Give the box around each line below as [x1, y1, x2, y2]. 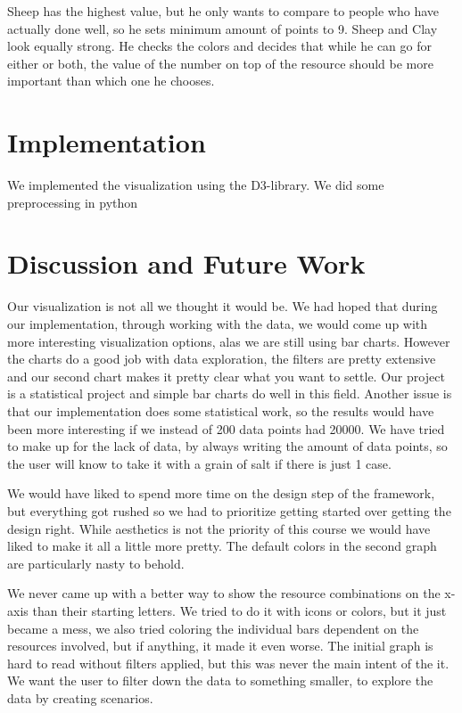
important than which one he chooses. [7, 71, 215, 90]
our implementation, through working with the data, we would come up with [7, 315, 428, 332]
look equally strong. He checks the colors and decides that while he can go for [7, 37, 432, 55]
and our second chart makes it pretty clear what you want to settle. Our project [7, 366, 445, 385]
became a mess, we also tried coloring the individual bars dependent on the [7, 619, 419, 637]
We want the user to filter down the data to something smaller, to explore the [7, 671, 433, 690]
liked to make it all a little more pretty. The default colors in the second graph [7, 537, 437, 555]
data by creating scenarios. [7, 688, 153, 707]
